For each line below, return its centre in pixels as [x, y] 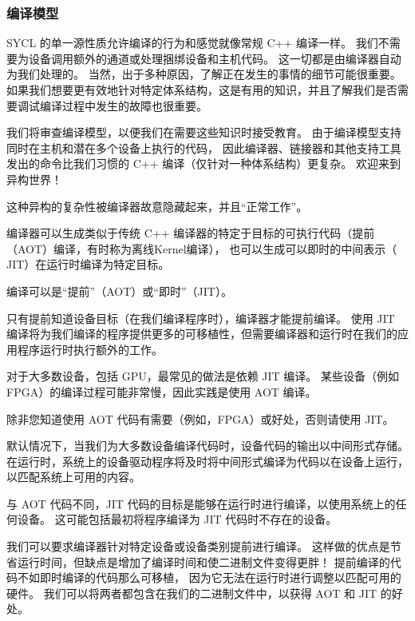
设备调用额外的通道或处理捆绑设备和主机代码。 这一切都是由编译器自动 [215, 58]
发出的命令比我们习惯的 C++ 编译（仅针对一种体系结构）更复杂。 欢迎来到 [204, 163]
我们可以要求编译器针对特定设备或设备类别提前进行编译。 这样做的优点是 [198, 546]
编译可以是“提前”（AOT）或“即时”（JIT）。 [119, 291]
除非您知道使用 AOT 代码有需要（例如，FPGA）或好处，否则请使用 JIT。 [200, 418]
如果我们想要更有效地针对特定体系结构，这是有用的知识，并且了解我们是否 [202, 90]
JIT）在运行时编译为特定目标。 [88, 264]
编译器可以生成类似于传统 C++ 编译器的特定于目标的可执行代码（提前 [191, 233]
